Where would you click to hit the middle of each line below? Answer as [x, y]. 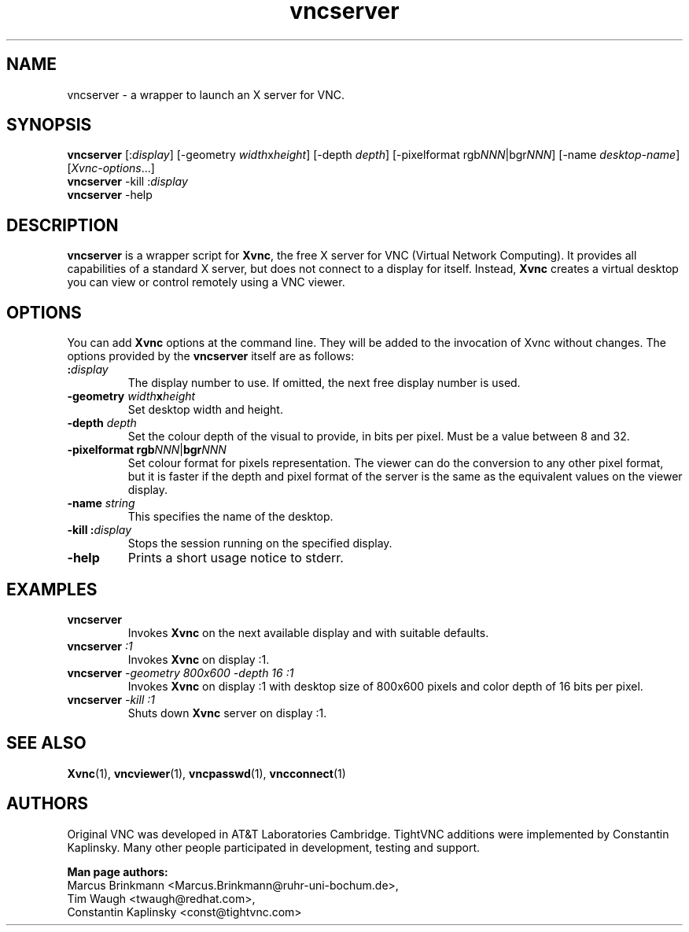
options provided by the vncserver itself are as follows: [211, 356]
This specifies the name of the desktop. [230, 517]
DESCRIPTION [63, 225]
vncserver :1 [100, 646]
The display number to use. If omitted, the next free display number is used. [324, 383]
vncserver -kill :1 [111, 699]
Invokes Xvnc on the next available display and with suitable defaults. [308, 632]
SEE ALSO [46, 743]
